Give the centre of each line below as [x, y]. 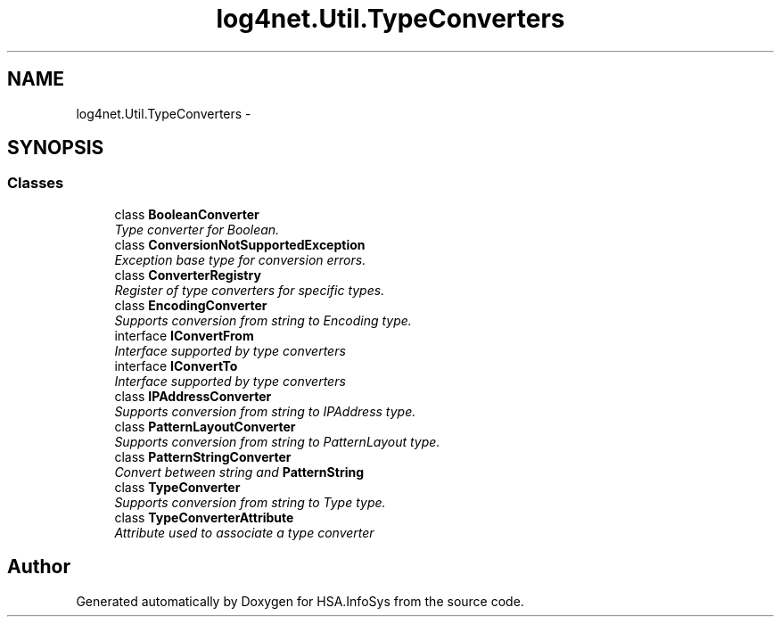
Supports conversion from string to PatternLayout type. [277, 441]
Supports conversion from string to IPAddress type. [265, 411]
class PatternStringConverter [203, 456]
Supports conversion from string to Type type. [250, 502]
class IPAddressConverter [193, 396]
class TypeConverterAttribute [204, 517]
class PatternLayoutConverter [205, 426]
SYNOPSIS [56, 148]
